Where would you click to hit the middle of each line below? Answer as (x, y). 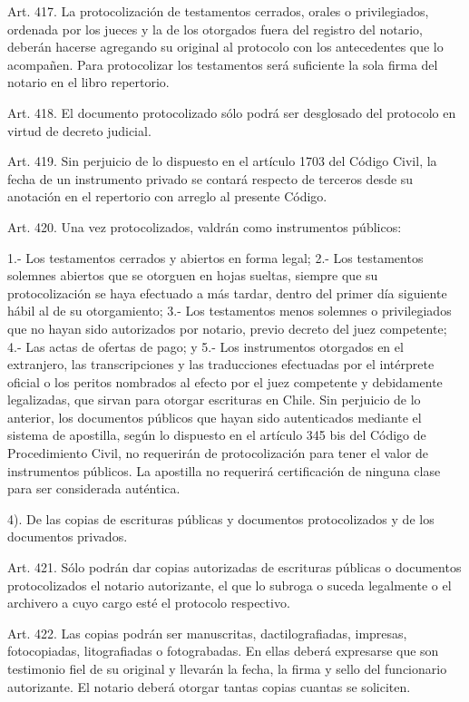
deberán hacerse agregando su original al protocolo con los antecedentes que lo (225, 47)
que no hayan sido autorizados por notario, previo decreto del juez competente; (227, 328)
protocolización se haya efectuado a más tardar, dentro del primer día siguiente (227, 292)
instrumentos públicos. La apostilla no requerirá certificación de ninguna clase (224, 470)
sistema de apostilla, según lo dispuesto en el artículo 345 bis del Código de (217, 435)
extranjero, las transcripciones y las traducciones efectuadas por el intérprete (221, 364)
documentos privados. (68, 536)
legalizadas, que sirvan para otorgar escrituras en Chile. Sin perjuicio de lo (214, 400)
